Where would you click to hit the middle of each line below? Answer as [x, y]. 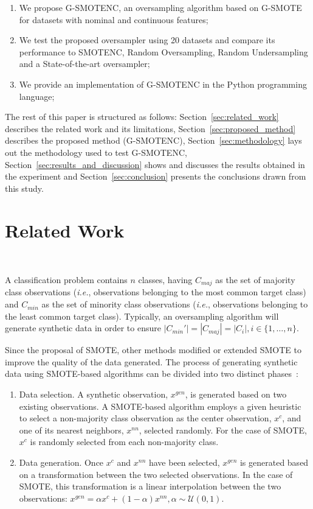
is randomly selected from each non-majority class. [124, 442]
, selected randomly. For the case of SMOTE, [223, 430]
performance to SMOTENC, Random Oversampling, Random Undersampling [163, 51]
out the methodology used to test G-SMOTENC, [96, 152]
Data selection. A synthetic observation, [94, 394]
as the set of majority [255, 280]
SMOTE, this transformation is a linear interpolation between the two [150, 486]
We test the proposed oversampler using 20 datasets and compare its [147, 40]
